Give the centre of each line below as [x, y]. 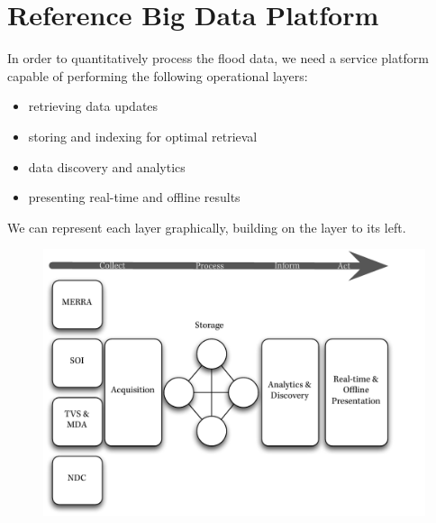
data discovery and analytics [107, 166]
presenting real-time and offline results [134, 197]
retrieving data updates [93, 106]
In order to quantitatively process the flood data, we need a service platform [218, 58]
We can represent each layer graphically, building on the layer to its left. [207, 227]
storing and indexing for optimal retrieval [143, 136]
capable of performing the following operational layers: [158, 75]
